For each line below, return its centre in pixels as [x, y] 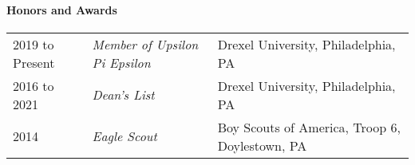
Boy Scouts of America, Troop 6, [309, 127]
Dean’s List [123, 95]
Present [34, 62]
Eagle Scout [125, 136]
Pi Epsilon [121, 62]
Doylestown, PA [262, 145]
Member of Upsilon [145, 44]
